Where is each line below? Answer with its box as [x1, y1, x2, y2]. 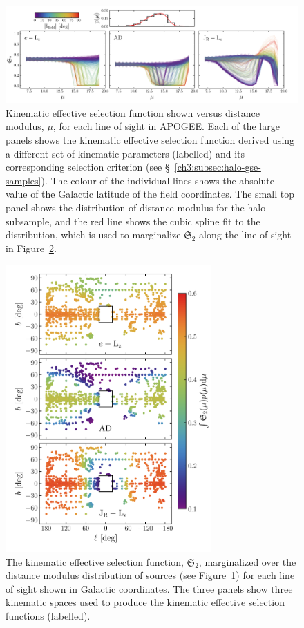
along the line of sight [199, 227, 292, 242]
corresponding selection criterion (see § [6, 160, 170, 174]
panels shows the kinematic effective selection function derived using [6, 132, 295, 146]
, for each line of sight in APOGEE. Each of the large [53, 119, 280, 133]
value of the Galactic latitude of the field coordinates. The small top [6, 187, 294, 201]
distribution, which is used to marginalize [6, 227, 181, 242]
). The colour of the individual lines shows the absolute [41, 173, 275, 187]
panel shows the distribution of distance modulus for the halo [6, 200, 266, 214]
